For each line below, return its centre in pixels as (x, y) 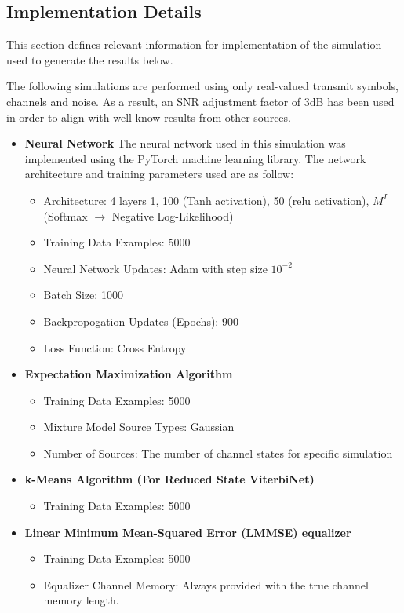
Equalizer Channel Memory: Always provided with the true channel (206, 584)
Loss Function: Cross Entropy (115, 347)
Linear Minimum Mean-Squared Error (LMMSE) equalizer (188, 532)
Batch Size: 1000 (83, 295)
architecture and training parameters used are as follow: (159, 174)
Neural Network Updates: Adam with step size (155, 268)
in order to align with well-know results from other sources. (149, 117)
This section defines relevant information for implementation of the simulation (194, 44)
